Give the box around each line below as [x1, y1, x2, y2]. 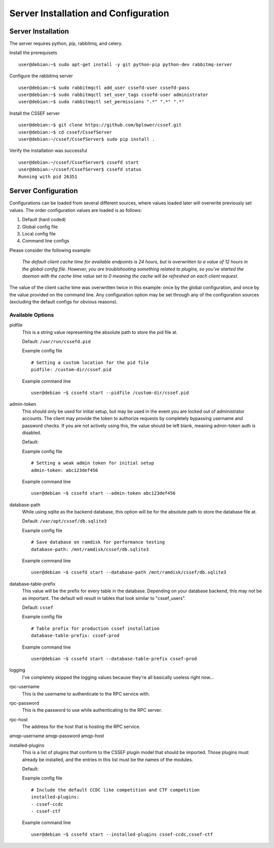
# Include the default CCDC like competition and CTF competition [31, 787, 200, 793]
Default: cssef [22, 604, 53, 610]
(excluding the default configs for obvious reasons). [9, 299, 118, 305]
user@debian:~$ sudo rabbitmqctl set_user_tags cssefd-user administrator [18, 92, 209, 98]
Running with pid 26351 [18, 173, 78, 179]
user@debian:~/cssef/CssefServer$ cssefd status [18, 167, 142, 172]
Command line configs [22, 238, 70, 244]
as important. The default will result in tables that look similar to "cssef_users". [22, 595, 186, 601]
